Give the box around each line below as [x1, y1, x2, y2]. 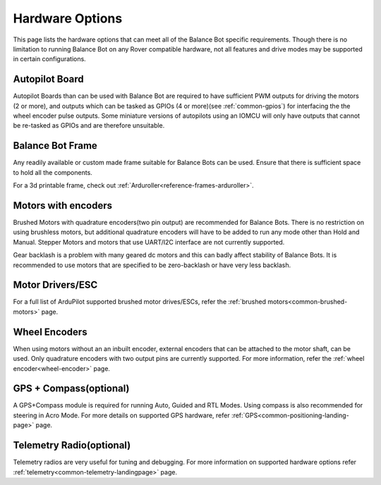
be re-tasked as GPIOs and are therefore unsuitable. [13, 121, 165, 130]
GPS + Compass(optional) [13, 383, 130, 395]
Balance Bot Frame [13, 140, 98, 152]
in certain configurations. [13, 55, 86, 63]
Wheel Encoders [13, 326, 87, 338]
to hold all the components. [13, 168, 93, 176]
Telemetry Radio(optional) [13, 439, 131, 451]
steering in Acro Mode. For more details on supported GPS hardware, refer [13, 411, 230, 419]
